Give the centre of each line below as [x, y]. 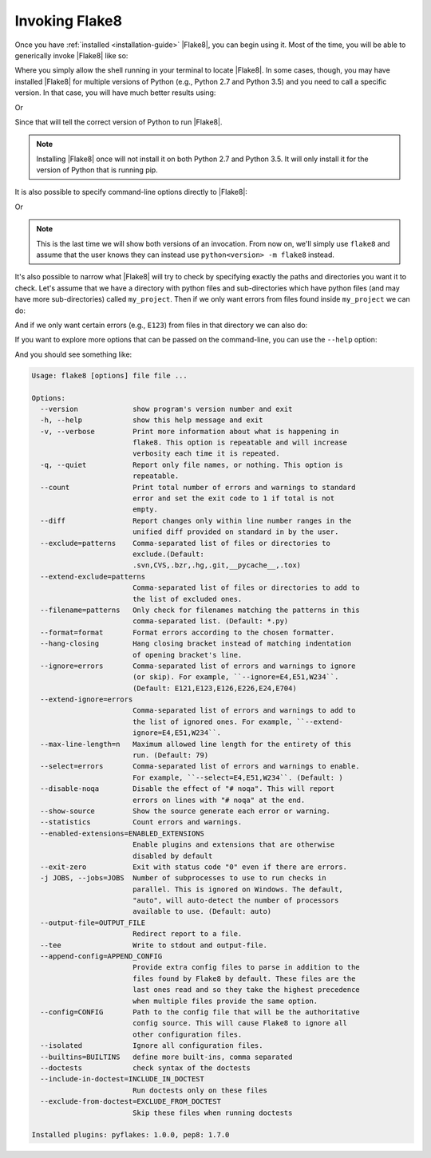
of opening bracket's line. [187, 655]
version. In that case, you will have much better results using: [115, 93]
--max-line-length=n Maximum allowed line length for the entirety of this [196, 744]
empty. [145, 510]
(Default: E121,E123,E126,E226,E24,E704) [214, 688]
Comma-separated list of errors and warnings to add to [244, 711]
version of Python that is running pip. [97, 170]
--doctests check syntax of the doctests [145, 1068]
